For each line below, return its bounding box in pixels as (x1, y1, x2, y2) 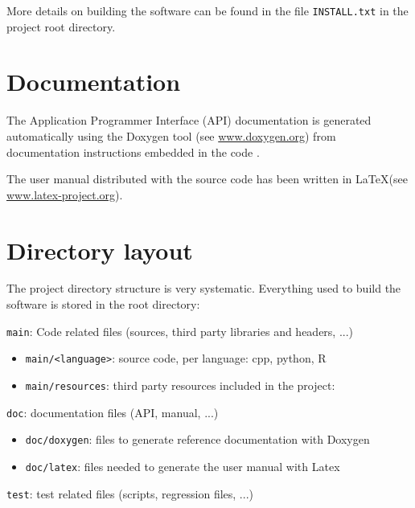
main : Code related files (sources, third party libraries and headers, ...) (6, 322, 354, 339)
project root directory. (6, 18, 116, 35)
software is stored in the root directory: (6, 296, 200, 313)
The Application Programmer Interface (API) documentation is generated (6, 112, 372, 129)
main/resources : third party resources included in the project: (25, 376, 335, 393)
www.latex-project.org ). (6, 186, 123, 203)
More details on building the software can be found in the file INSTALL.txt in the (6, 2, 409, 18)
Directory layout (6, 233, 193, 266)
